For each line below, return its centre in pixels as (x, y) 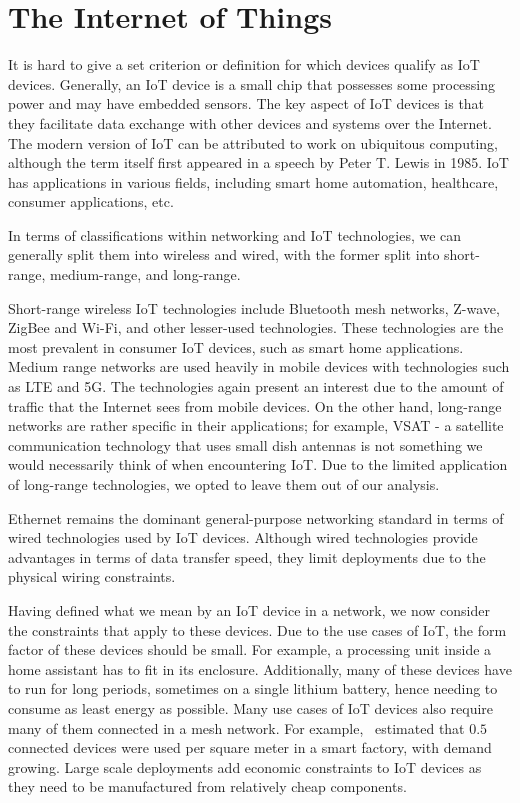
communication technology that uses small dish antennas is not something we (245, 444)
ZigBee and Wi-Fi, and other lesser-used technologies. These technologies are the (256, 327)
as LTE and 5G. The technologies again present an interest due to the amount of (256, 386)
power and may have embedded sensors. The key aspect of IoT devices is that (246, 103)
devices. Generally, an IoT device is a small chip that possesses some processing (252, 83)
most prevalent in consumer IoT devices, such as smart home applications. (236, 346)
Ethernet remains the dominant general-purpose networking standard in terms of (256, 517)
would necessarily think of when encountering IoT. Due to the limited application (258, 464)
